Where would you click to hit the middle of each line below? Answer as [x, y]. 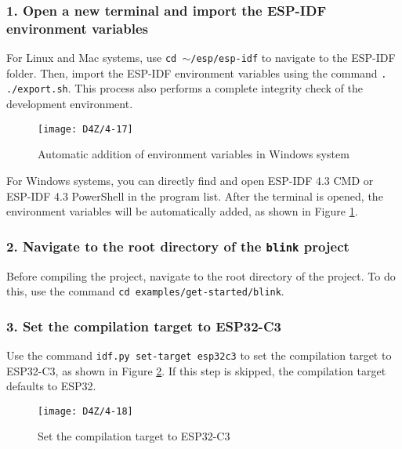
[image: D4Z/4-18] [85, 411]
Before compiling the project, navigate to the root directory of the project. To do [201, 275]
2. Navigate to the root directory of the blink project [178, 246]
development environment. [70, 104]
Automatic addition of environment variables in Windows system [194, 154]
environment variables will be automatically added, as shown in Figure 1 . [182, 211]
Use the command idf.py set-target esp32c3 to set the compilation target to [199, 355]
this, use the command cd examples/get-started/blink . [145, 291]
